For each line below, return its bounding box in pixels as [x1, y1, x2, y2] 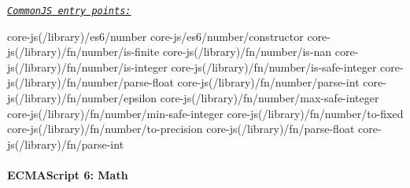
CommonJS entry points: [7, 6, 131, 17]
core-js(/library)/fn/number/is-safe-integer [171, 58, 377, 75]
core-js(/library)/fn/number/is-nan [162, 43, 332, 60]
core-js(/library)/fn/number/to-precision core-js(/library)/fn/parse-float [7, 120, 355, 137]
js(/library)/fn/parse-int [7, 135, 124, 152]
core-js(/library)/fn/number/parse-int [177, 74, 360, 90]
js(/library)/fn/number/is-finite [7, 43, 160, 60]
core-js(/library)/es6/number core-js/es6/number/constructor [7, 28, 304, 44]
